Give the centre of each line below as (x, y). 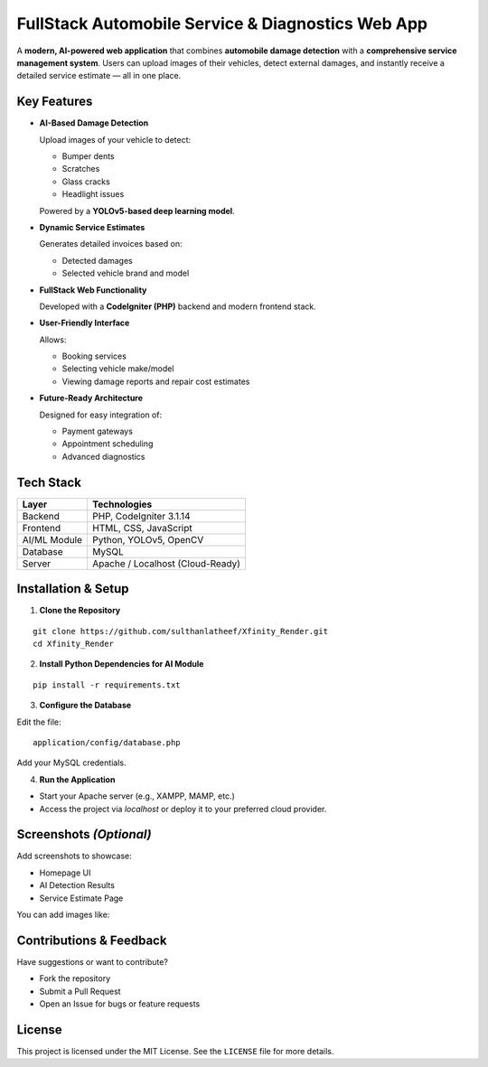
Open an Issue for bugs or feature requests (120, 1004)
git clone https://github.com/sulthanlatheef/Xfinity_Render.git (181, 631)
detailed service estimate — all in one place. (99, 76)
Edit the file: (39, 722)
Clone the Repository (80, 611)
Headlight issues (93, 194)
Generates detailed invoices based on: (111, 244)
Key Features (55, 102)
